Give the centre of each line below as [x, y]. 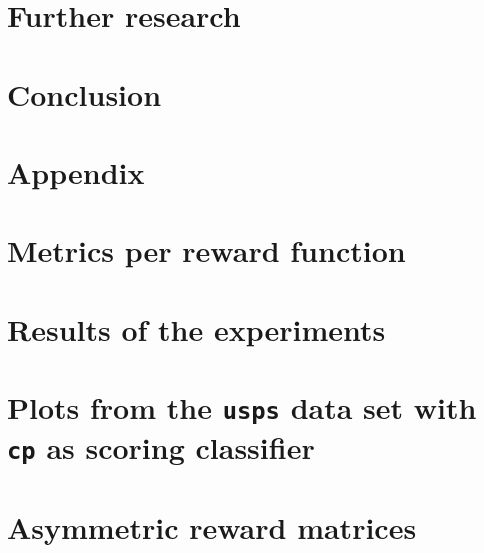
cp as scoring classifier [161, 447]
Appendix [76, 171]
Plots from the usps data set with [242, 407]
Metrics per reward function [206, 250]
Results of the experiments [196, 328]
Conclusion [84, 93]
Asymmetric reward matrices [212, 526]
